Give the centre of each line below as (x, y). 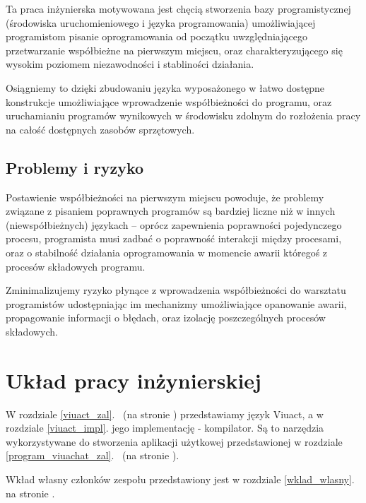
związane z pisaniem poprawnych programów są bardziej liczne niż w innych (171, 211)
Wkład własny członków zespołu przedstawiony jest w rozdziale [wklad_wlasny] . (180, 479)
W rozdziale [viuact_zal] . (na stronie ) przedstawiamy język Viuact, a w (165, 414)
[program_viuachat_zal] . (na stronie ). (93, 455)
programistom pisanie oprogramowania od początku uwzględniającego (157, 36)
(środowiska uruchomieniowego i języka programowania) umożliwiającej (161, 22)
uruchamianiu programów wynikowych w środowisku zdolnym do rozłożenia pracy (183, 116)
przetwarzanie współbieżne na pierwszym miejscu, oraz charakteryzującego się (174, 50)
